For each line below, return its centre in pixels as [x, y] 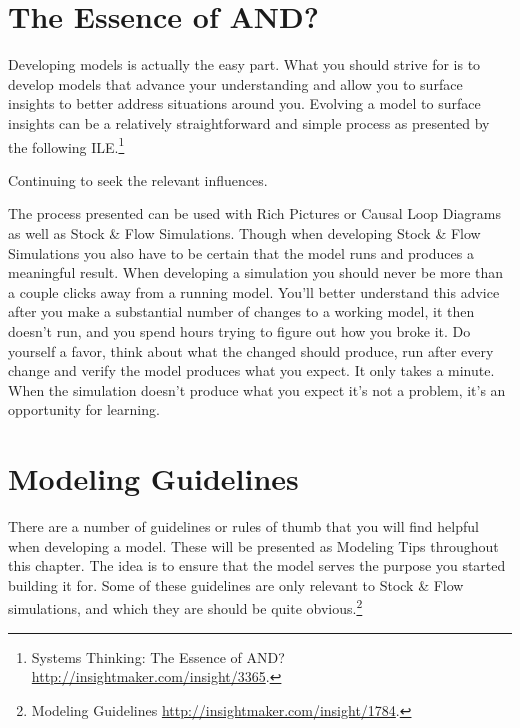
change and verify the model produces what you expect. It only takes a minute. [251, 370]
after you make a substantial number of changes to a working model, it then [241, 311]
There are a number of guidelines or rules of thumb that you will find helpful [243, 526]
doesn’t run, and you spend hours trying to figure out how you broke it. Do [239, 330]
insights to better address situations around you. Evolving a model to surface [244, 103]
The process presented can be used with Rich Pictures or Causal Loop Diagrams [255, 213]
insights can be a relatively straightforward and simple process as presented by [249, 122]
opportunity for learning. [84, 409]
